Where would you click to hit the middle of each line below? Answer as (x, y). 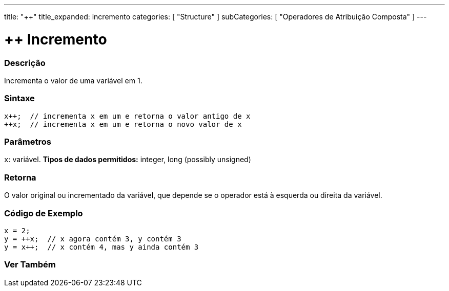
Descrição (25, 63)
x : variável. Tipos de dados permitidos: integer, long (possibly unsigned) (128, 160)
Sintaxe (19, 98)
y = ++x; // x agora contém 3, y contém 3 (93, 239)
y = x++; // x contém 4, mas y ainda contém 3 (101, 247)
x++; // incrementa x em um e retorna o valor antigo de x (127, 116)
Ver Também (30, 265)
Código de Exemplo (44, 213)
